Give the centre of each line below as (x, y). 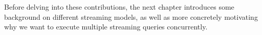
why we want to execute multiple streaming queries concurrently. (106, 27)
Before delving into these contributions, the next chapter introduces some (119, 7)
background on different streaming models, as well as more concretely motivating (131, 16)
